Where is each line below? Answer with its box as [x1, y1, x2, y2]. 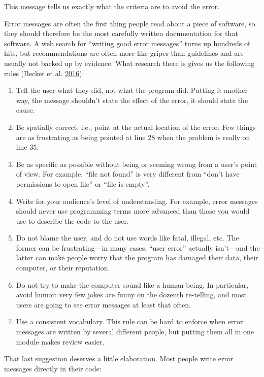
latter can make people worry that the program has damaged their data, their [16, 252, 258, 263]
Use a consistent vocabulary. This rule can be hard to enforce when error [16, 316, 243, 327]
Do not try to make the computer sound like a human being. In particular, [16, 279, 249, 290]
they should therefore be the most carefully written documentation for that [4, 28, 238, 39]
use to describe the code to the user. [16, 215, 129, 226]
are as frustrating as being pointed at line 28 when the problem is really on [16, 131, 250, 142]
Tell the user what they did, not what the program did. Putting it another [16, 85, 248, 95]
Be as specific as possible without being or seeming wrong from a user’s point [16, 158, 257, 169]
